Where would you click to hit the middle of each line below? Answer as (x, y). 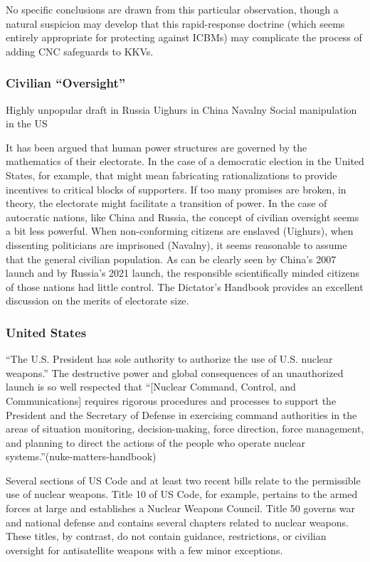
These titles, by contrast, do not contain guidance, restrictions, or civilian (166, 536)
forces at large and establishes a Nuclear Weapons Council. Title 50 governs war (181, 508)
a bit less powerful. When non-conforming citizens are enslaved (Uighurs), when (180, 231)
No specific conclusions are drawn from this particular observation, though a (172, 9)
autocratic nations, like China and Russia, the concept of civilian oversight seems (183, 217)
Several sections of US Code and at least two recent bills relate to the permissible (183, 480)
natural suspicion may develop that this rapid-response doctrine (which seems (175, 23)
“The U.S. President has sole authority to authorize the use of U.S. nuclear (169, 359)
